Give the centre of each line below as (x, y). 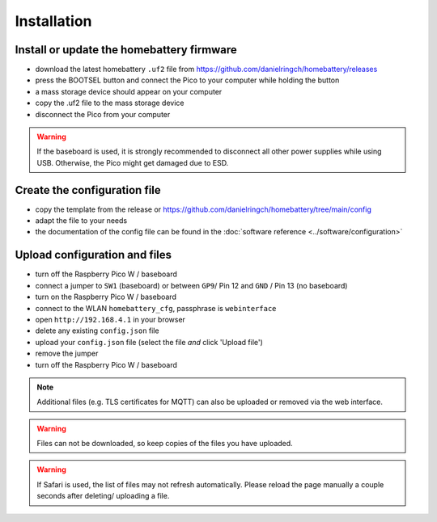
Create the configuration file (88, 190)
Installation (53, 21)
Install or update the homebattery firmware (126, 50)
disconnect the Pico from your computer (103, 114)
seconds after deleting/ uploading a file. (103, 496)
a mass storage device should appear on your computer (129, 91)
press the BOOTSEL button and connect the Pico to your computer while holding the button (187, 80)
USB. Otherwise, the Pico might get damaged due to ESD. (133, 162)
